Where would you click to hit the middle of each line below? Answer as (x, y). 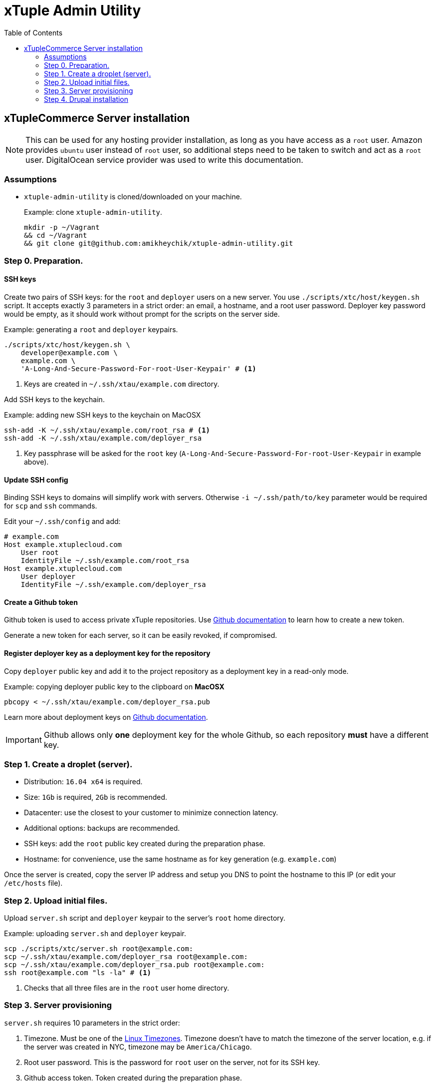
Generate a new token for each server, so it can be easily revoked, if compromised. (141, 635)
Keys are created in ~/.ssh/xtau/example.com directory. (122, 384)
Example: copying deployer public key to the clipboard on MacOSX (114, 686)
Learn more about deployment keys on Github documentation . (106, 717)
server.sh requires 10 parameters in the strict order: (92, 1023)
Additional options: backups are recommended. (102, 828)
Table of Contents (33, 32)
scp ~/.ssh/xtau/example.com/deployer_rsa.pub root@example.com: (134, 965)
